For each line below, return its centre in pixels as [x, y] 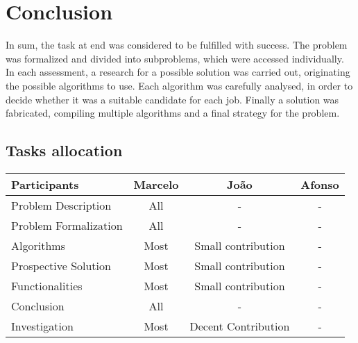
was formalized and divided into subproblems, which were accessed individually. [175, 58]
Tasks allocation [64, 150]
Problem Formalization [67, 225]
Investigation [42, 326]
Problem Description [61, 205]
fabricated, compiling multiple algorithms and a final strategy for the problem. [173, 113]
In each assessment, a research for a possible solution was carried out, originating [178, 72]
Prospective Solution [61, 265]
